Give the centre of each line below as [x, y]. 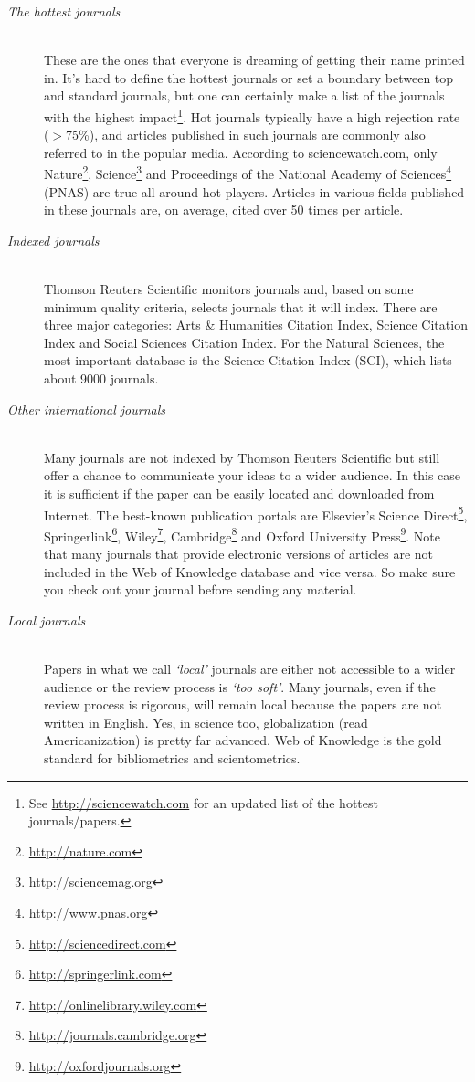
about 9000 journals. [101, 378]
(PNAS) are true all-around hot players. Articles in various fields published [254, 191]
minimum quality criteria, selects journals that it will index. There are [241, 306]
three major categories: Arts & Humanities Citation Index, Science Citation [256, 325]
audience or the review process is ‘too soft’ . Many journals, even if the [240, 686]
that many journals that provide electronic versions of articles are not [238, 554]
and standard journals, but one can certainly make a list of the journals [244, 95]
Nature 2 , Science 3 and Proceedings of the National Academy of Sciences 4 [248, 173]
